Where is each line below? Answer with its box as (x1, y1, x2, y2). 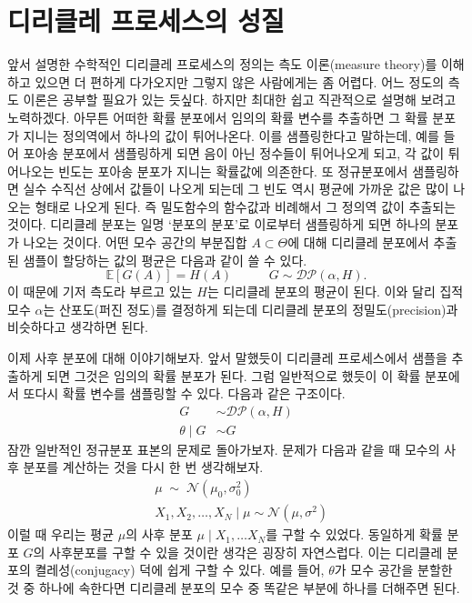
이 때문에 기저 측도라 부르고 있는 (7, 282, 193, 301)
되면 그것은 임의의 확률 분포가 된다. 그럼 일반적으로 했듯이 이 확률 (46, 366, 421, 385)
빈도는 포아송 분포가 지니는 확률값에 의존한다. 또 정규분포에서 (58, 161, 408, 180)
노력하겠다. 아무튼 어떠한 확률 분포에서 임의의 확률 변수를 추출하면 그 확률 (7, 107, 428, 126)
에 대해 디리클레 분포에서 (287, 233, 429, 252)
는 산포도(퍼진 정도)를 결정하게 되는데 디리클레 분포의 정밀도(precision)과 (43, 299, 458, 318)
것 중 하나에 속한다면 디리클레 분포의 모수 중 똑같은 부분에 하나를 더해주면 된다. (7, 578, 460, 597)
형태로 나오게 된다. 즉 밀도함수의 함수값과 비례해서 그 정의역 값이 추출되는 (35, 196, 457, 216)
